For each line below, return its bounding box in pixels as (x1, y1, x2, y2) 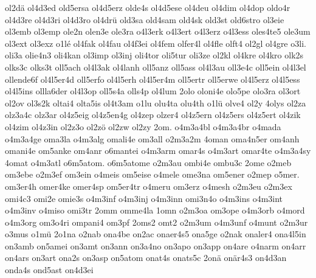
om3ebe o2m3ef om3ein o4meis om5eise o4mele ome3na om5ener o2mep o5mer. (5, 168, 300, 181)
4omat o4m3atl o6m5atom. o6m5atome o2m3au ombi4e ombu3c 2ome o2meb (5, 156, 292, 169)
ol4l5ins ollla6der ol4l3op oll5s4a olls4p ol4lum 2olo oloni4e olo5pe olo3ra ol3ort (5, 85, 301, 97)
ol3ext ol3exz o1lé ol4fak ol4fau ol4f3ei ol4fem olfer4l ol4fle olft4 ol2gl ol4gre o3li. (5, 36, 306, 49)
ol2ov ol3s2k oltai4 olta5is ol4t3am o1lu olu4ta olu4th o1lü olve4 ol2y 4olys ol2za (5, 96, 306, 109)
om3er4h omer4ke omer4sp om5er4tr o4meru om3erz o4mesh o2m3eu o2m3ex (5, 179, 292, 192)
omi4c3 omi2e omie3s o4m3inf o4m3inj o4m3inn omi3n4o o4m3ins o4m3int (5, 192, 283, 204)
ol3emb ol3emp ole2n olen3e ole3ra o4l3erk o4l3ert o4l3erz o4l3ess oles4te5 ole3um (5, 25, 311, 38)
